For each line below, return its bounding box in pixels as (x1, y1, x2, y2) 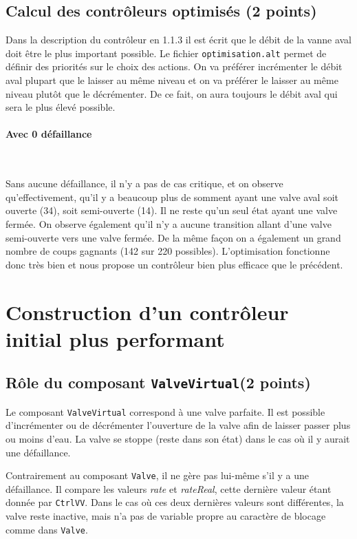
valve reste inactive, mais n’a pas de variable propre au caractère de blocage (6, 509, 326, 523)
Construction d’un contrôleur (6, 297, 289, 326)
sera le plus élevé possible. (6, 100, 116, 114)
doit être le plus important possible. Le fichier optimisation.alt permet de (6, 45, 327, 60)
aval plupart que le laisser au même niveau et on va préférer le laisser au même (6, 73, 338, 87)
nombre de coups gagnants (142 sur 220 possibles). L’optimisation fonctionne (6, 244, 330, 258)
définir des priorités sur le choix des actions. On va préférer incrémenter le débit (6, 59, 343, 74)
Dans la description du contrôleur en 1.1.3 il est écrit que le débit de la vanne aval (6, 32, 352, 47)
